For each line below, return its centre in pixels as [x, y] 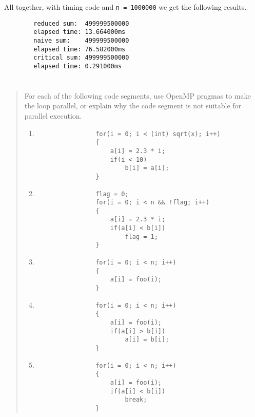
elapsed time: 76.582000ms [80, 49]
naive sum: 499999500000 [81, 40]
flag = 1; [141, 236]
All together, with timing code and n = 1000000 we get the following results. [125, 7]
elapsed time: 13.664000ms [80, 32]
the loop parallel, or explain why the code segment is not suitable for [133, 106]
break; [136, 400]
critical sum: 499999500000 [81, 58]
